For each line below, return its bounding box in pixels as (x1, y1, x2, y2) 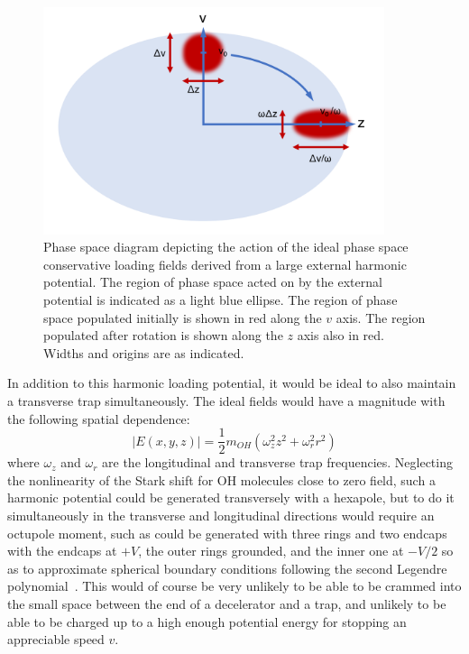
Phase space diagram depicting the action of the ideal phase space (43, 237, 409, 256)
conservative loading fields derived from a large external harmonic (43, 254, 407, 273)
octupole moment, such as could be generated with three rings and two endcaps (7, 523, 447, 542)
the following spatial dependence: (7, 409, 190, 428)
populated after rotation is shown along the (43, 326, 283, 345)
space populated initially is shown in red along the (43, 308, 322, 327)
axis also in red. (297, 326, 384, 345)
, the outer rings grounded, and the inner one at (138, 541, 404, 560)
